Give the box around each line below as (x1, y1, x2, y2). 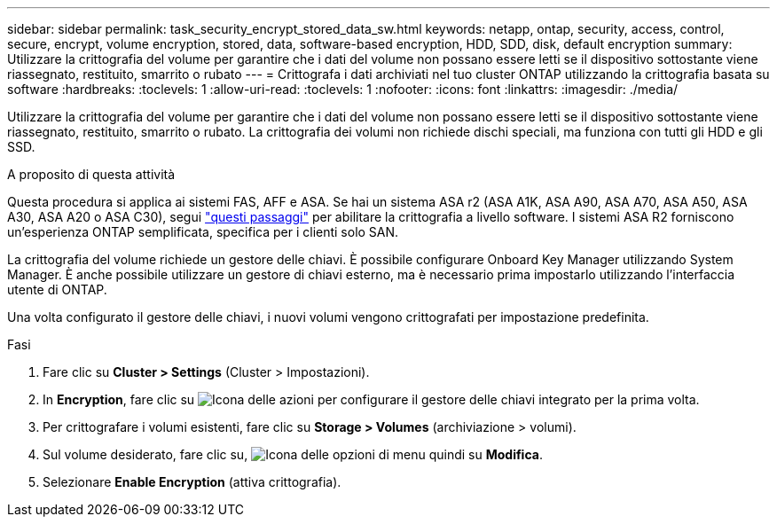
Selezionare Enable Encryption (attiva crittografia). (43, 474, 341, 489)
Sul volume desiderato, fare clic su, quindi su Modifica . (43, 447, 543, 462)
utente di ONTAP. (7, 282, 107, 297)
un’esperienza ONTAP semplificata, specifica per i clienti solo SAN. (7, 224, 399, 239)
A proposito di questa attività (7, 167, 176, 182)
